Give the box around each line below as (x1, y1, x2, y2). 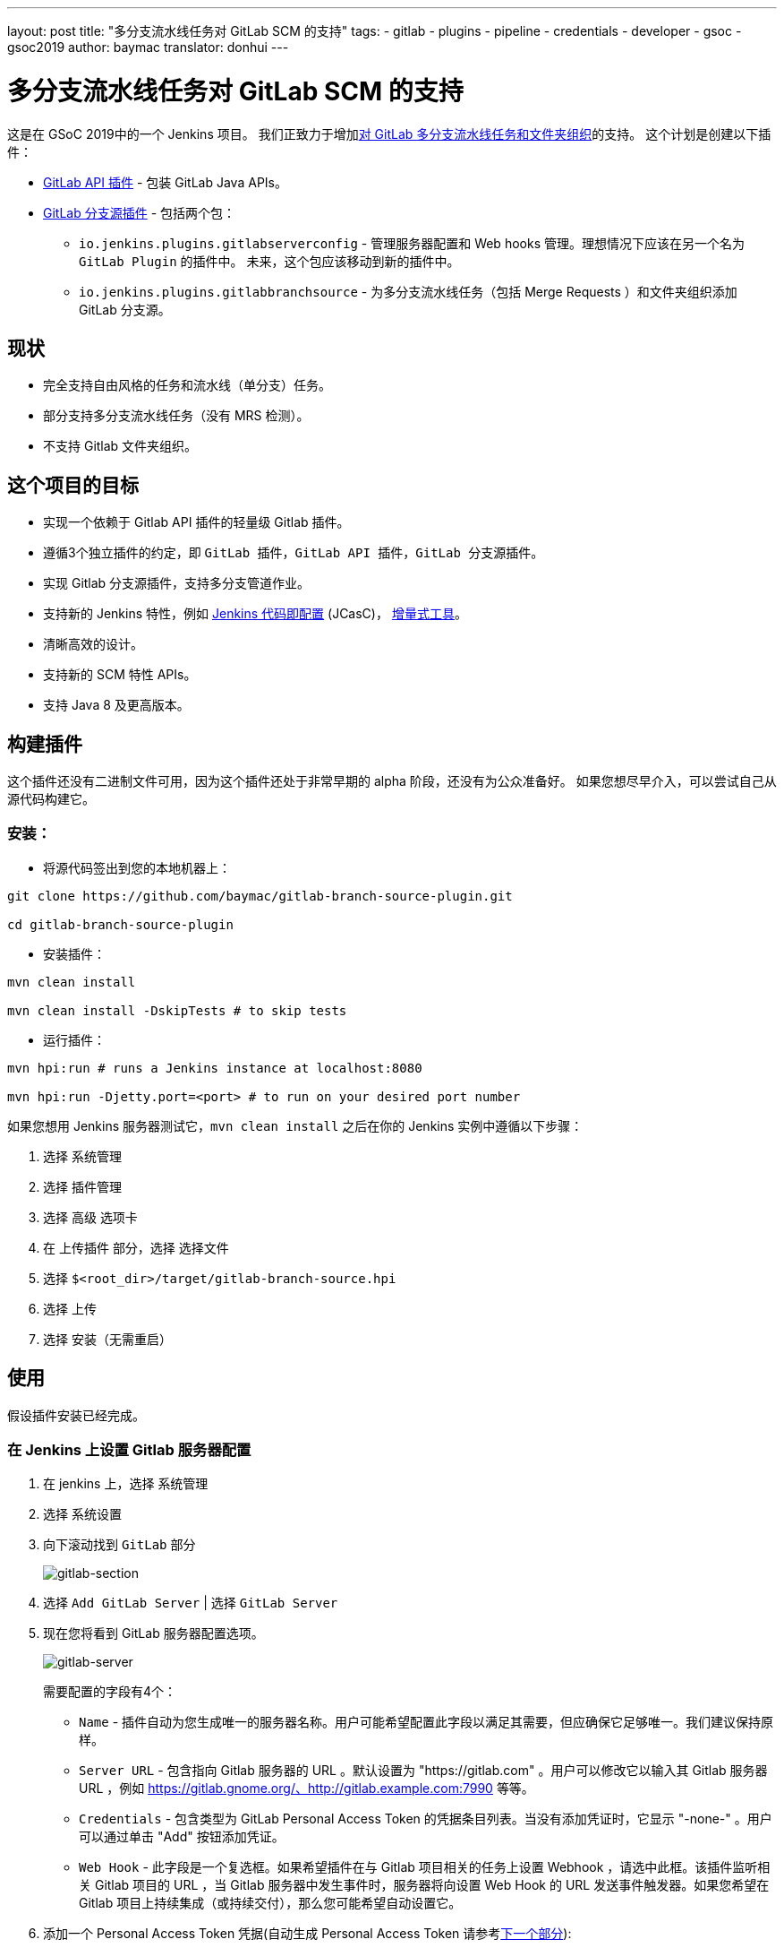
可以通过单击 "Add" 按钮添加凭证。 (79, 1829, 285, 1845)
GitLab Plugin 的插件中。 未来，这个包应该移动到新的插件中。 (79, 253, 460, 269)
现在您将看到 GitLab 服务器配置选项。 (43, 1625, 264, 1642)
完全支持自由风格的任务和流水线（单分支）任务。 (43, 377, 331, 393)
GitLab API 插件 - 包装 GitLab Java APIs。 (43, 174, 287, 190)
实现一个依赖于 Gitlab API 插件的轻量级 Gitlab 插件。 (43, 514, 350, 530)
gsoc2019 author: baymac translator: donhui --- (7, 39, 289, 55)
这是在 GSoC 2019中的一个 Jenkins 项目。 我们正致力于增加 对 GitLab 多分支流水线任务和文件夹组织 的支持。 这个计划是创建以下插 (7, 125, 771, 142)
